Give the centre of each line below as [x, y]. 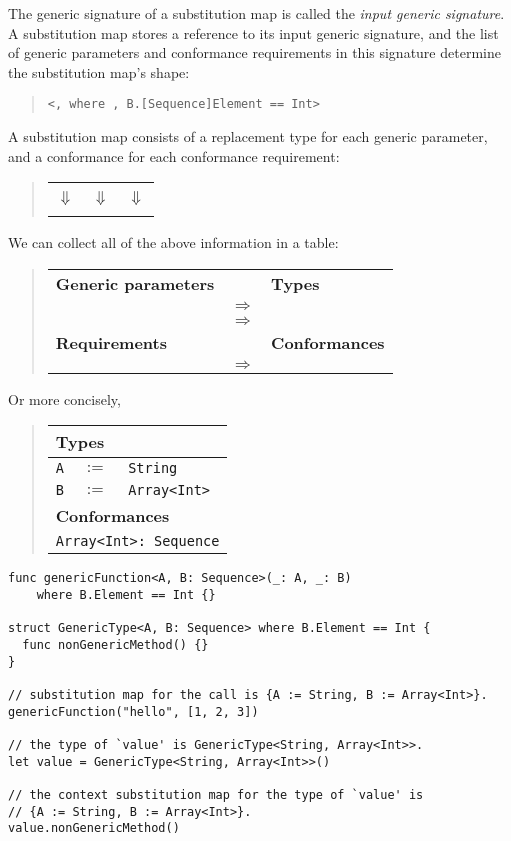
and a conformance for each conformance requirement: [174, 155]
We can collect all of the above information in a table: [173, 242]
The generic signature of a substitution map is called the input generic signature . [256, 13]
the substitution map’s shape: [99, 71]
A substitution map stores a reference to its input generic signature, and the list [253, 32]
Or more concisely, [64, 398]
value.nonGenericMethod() [94, 828]
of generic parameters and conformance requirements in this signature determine [254, 52]
